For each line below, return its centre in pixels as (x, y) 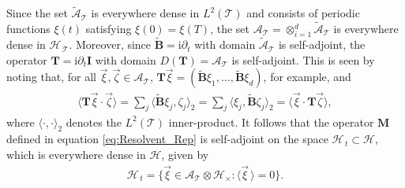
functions (28, 29)
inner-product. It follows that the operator (271, 122)
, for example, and (307, 77)
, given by (185, 154)
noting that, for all (52, 77)
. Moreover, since (110, 44)
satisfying (109, 29)
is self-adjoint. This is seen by (303, 59)
